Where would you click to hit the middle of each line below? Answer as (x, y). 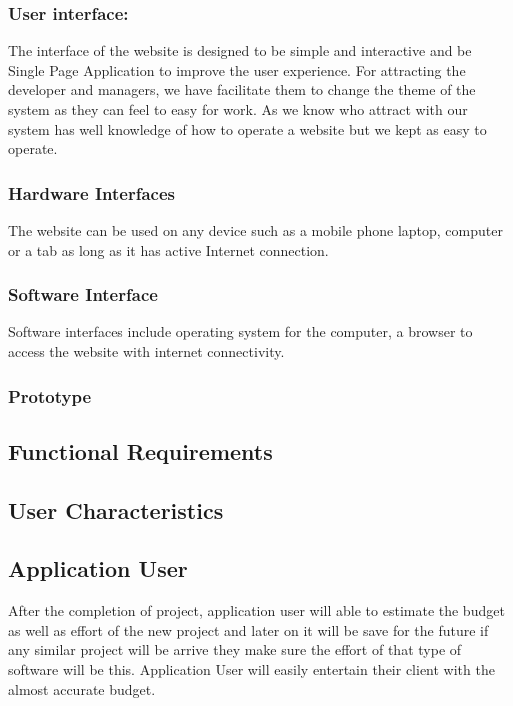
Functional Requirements (140, 450)
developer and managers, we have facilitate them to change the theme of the (242, 89)
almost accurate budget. (82, 688)
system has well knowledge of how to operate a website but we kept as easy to (247, 128)
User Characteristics (116, 509)
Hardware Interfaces (91, 192)
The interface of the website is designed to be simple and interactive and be (240, 50)
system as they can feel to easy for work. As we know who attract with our (238, 109)
